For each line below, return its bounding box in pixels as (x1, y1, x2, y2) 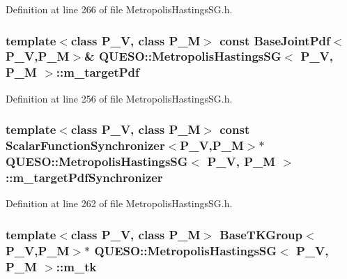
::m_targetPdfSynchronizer (6, 168, 163, 186)
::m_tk (56, 257, 97, 275)
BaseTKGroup (219, 225, 302, 243)
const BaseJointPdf (219, 31, 330, 49)
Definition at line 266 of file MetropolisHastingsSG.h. (6, 2, 233, 16)
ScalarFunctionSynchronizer (6, 137, 165, 154)
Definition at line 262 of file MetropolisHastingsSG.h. (6, 196, 233, 211)
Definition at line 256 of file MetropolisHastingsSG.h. (6, 91, 233, 105)
